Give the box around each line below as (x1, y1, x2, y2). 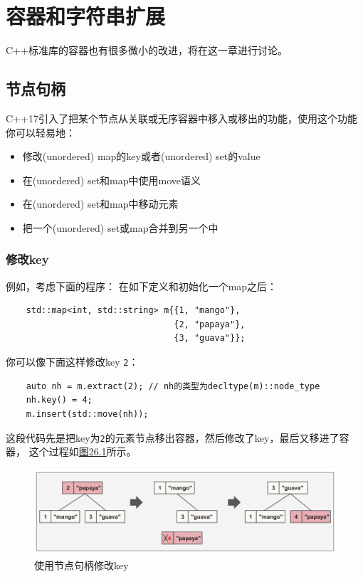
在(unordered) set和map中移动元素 (22, 196, 179, 211)
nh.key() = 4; (26, 395, 93, 406)
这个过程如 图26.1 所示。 (28, 444, 137, 459)
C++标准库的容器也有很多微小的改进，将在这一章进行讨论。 (6, 43, 288, 58)
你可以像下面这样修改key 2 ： (6, 354, 139, 369)
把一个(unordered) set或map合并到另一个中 (22, 220, 219, 235)
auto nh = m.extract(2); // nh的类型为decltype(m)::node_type (26, 381, 320, 391)
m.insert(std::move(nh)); (26, 408, 149, 419)
